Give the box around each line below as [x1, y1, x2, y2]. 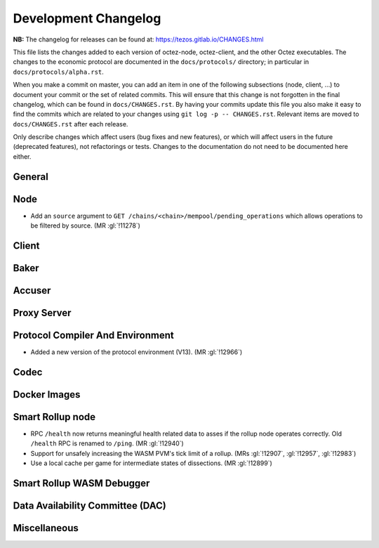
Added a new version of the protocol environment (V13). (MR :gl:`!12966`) [30, 348, 243, 356]
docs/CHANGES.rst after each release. [13, 119, 128, 128]
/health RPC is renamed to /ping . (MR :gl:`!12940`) [30, 439, 184, 448]
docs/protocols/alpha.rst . [13, 67, 105, 76]
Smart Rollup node [13, 411, 96, 423]
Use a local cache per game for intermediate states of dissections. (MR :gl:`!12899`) [30, 459, 273, 467]
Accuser [13, 285, 51, 296]
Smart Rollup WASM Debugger [13, 478, 150, 490]
